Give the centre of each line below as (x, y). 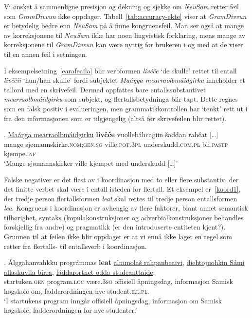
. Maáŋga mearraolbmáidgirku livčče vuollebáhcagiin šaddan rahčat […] (111, 134)
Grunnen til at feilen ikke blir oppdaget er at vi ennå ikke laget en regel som (118, 237)
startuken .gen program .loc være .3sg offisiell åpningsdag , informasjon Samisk (118, 281)
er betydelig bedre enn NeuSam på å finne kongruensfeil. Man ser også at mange (124, 26)
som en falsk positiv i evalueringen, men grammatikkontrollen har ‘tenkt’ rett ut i (126, 108)
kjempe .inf (20, 153)
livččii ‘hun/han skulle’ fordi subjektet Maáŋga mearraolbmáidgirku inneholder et (125, 80)
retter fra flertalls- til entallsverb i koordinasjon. (75, 246)
